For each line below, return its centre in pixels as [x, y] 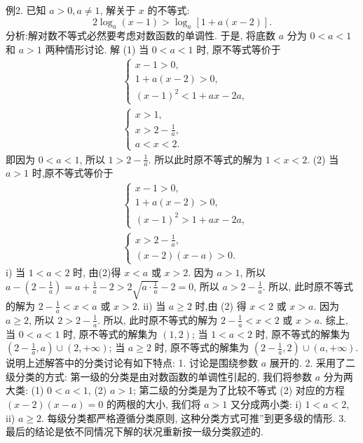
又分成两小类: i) [266, 404]
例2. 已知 [26, 10]
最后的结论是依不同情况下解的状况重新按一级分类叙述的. [135, 431]
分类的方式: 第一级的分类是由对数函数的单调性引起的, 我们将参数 [164, 376]
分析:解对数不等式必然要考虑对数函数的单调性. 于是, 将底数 [141, 35]
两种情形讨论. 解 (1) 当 [97, 49]
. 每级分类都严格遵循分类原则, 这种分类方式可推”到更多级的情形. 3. [194, 417]
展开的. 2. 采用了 [307, 363]
